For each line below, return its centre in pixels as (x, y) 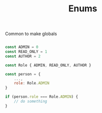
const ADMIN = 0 (22, 47)
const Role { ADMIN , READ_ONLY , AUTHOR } (48, 65)
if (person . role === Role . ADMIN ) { (42, 97)
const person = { (23, 74)
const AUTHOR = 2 (23, 56)
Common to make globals (31, 34)
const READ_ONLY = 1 (26, 52)
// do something (31, 102)
